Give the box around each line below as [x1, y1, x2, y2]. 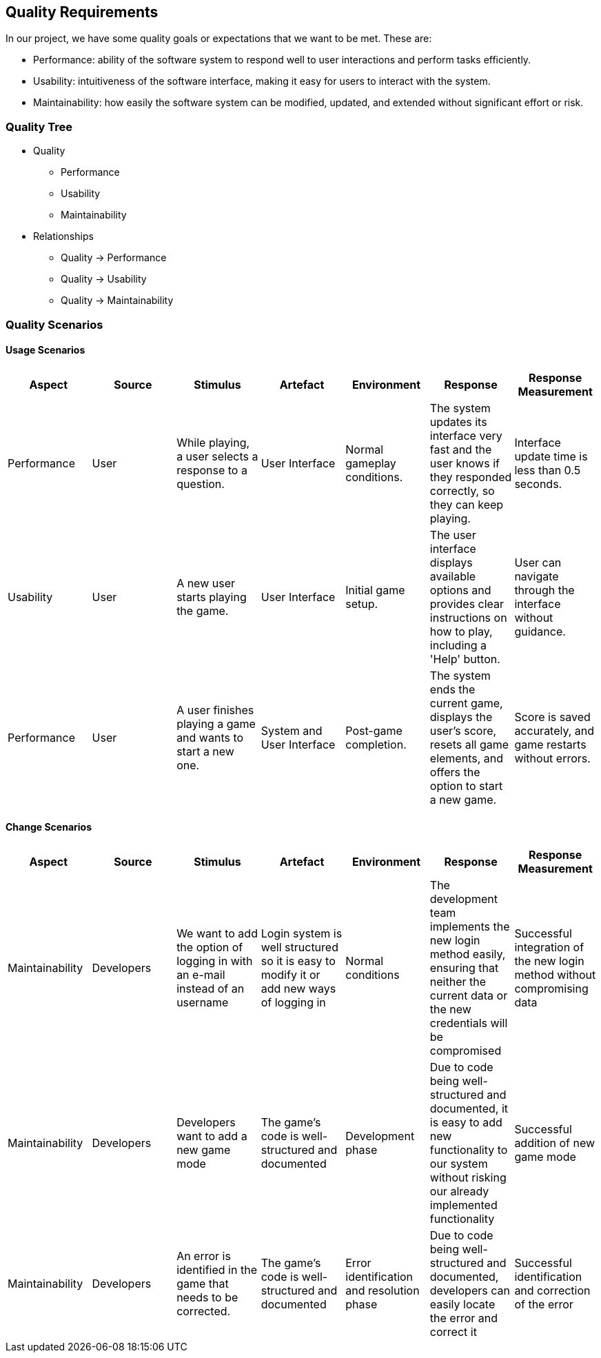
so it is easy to [261, 953, 336, 968]
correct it [429, 1324, 477, 1339]
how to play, [429, 624, 493, 638]
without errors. [514, 751, 591, 765]
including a [429, 638, 487, 652]
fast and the [429, 442, 492, 456]
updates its [429, 414, 487, 429]
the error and [429, 1310, 498, 1325]
